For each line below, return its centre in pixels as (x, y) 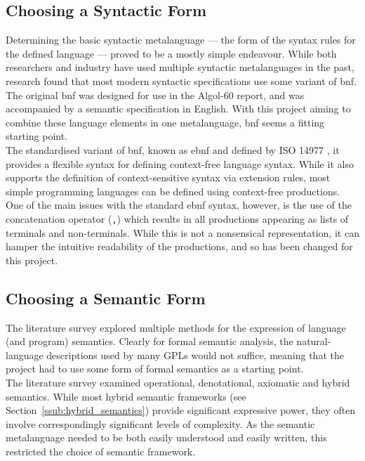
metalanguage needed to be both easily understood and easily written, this (166, 437)
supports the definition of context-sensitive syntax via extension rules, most (168, 177)
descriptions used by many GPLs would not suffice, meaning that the (195, 355)
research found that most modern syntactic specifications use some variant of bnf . (181, 80)
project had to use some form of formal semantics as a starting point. (155, 369)
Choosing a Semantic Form (106, 298)
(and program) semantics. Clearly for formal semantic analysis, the (150, 341)
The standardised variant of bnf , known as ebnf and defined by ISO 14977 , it (173, 149)
